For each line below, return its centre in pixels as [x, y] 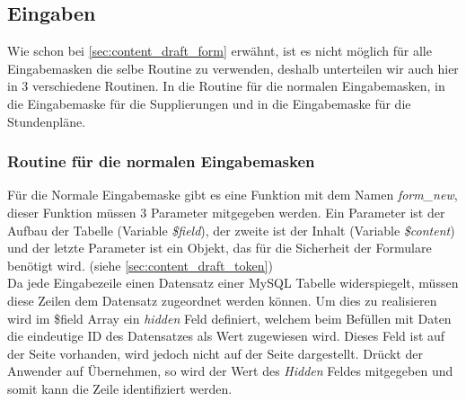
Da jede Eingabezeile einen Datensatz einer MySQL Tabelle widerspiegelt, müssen [233, 283]
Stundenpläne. [47, 121]
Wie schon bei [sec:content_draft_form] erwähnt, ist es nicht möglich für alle [220, 51]
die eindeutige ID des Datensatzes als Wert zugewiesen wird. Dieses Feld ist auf [226, 336]
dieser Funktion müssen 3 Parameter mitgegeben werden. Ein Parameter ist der [226, 212]
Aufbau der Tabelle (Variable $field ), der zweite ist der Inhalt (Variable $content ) [231, 230]
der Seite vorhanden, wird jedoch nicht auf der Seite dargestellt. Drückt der [215, 353]
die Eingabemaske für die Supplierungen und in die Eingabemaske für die [209, 103]
